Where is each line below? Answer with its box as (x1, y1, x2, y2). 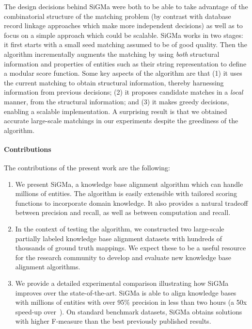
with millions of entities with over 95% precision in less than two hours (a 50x (15, 297, 247, 307)
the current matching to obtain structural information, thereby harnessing (4, 77, 224, 87)
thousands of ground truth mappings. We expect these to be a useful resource (15, 243, 246, 253)
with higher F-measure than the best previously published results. (15, 316, 211, 326)
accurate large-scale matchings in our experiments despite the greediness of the (4, 115, 238, 126)
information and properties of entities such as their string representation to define (4, 58, 247, 68)
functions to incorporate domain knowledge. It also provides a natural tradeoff (15, 197, 248, 208)
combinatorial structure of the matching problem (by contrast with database (4, 11, 231, 21)
